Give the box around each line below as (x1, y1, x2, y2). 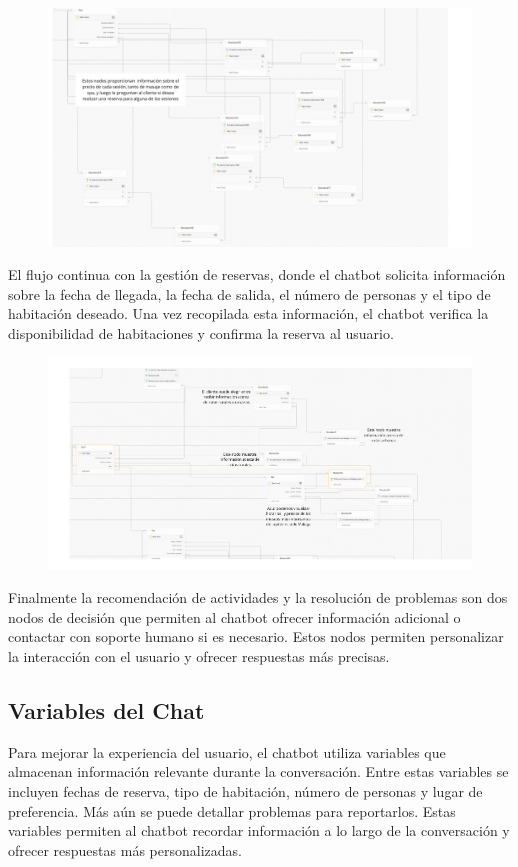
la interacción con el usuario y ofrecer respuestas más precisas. (8, 646, 390, 667)
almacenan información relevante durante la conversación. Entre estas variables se (8, 761, 509, 782)
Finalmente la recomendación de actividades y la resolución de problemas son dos (8, 587, 508, 608)
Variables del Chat (8, 695, 205, 726)
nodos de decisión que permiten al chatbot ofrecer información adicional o (8, 606, 461, 627)
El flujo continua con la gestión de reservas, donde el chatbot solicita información (8, 264, 506, 285)
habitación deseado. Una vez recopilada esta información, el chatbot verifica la (8, 303, 489, 324)
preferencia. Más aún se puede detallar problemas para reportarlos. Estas (8, 800, 456, 821)
